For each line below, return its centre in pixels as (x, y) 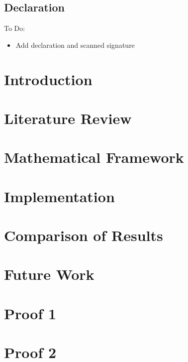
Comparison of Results (84, 235)
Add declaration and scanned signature (75, 45)
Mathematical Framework (94, 157)
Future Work (49, 274)
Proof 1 (30, 313)
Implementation (59, 196)
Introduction (48, 79)
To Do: (15, 28)
